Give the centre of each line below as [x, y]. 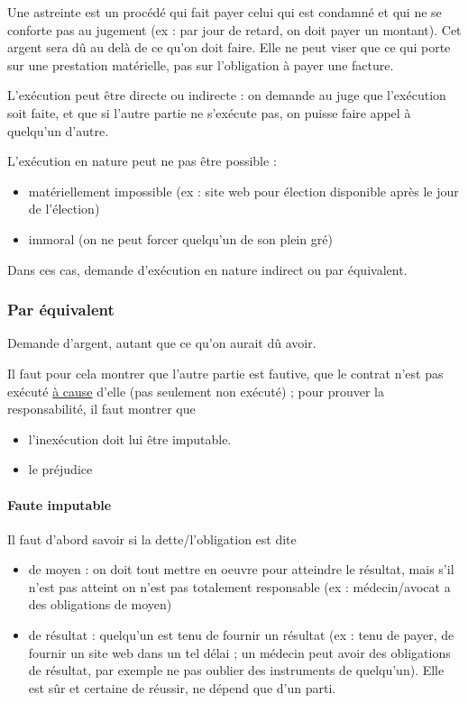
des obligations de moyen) [100, 604]
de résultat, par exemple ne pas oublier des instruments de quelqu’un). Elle [236, 670]
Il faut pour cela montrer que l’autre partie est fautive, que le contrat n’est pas [225, 373]
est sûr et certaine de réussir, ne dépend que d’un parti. [182, 687]
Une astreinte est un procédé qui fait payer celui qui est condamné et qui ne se [225, 12]
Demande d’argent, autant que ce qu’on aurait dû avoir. [162, 343]
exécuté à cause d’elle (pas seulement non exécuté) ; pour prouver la [196, 391]
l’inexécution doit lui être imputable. [130, 438]
